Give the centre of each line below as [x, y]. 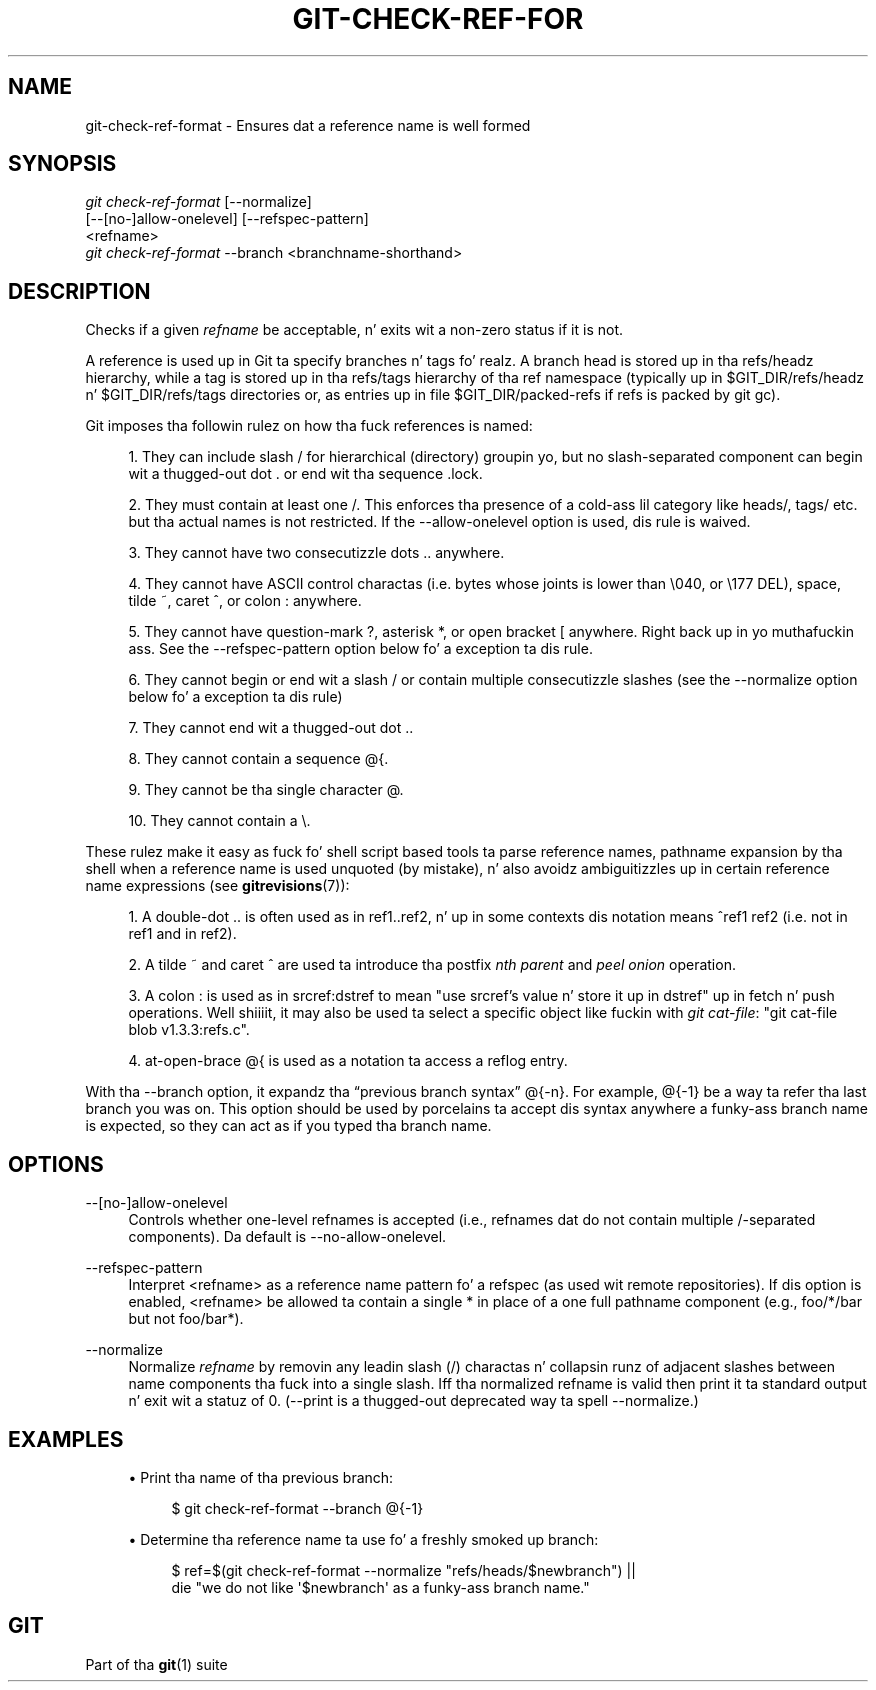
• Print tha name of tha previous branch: [261, 1477]
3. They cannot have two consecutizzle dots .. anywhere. [316, 553]
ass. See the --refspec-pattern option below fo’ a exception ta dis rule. [360, 649]
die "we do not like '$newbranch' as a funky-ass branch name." [380, 1587]
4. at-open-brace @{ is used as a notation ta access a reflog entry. [348, 1061]
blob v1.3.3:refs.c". [189, 1030]
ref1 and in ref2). [182, 934]
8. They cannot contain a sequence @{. [258, 759]
